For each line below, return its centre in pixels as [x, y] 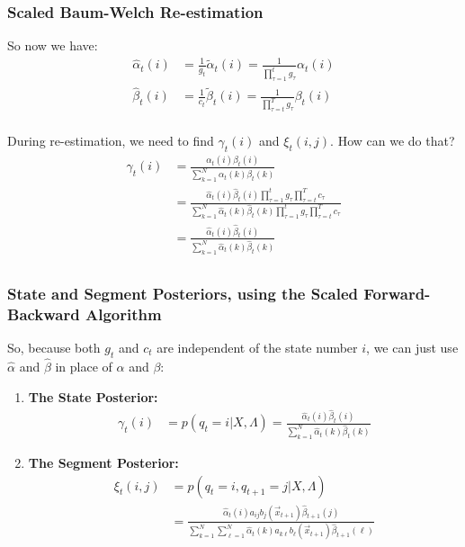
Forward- [397, 293]
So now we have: [53, 45]
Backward [44, 314]
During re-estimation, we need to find [111, 141]
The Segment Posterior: [103, 462]
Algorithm [123, 314]
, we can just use [412, 347]
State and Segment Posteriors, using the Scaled [183, 293]
